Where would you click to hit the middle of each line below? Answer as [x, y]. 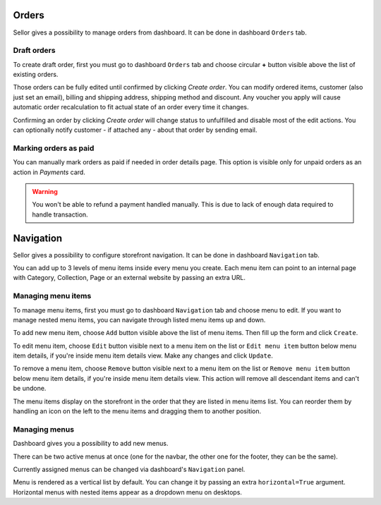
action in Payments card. [49, 172]
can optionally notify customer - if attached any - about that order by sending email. [135, 130]
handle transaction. [60, 214]
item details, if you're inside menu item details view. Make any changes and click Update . [143, 355]
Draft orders [34, 51]
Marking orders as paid [54, 148]
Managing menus [43, 429]
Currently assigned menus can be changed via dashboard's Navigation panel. [129, 469]
